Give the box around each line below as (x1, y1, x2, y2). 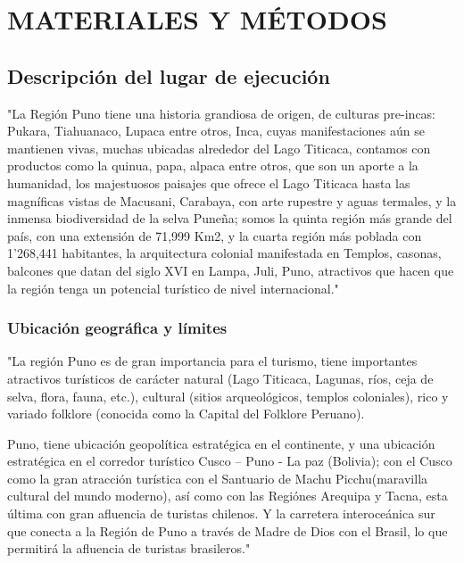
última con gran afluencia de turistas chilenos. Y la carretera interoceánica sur (7, 504, 435, 523)
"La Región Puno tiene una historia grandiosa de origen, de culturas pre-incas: (7, 103, 436, 122)
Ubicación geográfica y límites (7, 317, 228, 339)
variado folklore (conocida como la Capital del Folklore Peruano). (7, 404, 365, 423)
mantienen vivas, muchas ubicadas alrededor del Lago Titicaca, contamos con (7, 138, 431, 157)
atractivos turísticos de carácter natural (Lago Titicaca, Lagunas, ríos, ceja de (7, 368, 434, 387)
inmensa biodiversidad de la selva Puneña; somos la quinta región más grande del (7, 209, 452, 228)
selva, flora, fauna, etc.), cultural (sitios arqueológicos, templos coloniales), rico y (7, 386, 449, 405)
